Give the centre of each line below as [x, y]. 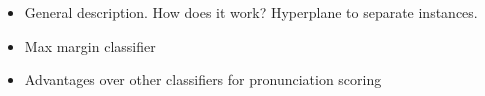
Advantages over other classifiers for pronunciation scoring [203, 79]
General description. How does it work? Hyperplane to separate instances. [251, 12]
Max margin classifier [90, 45]
